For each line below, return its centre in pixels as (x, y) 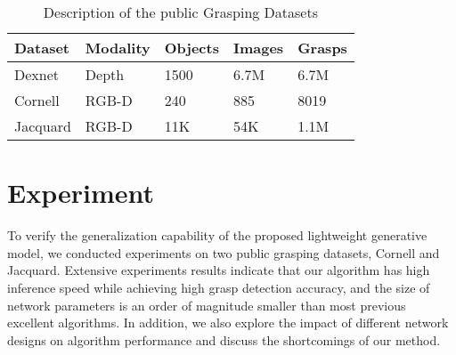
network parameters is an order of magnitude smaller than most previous (207, 305)
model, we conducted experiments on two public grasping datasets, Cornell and (224, 252)
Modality (118, 48)
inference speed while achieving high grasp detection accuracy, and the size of (219, 287)
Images (258, 48)
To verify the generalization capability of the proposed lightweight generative (217, 235)
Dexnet (37, 74)
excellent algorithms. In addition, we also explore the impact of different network (228, 323)
